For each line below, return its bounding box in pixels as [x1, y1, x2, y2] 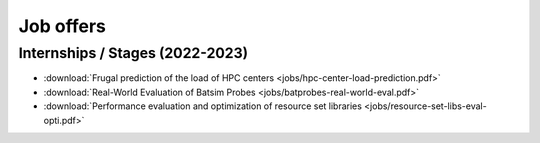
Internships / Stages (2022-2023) [18, 44, 249, 62]
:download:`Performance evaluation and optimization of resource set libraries [43, 100, 362, 112]
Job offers [18, 15, 107, 37]
